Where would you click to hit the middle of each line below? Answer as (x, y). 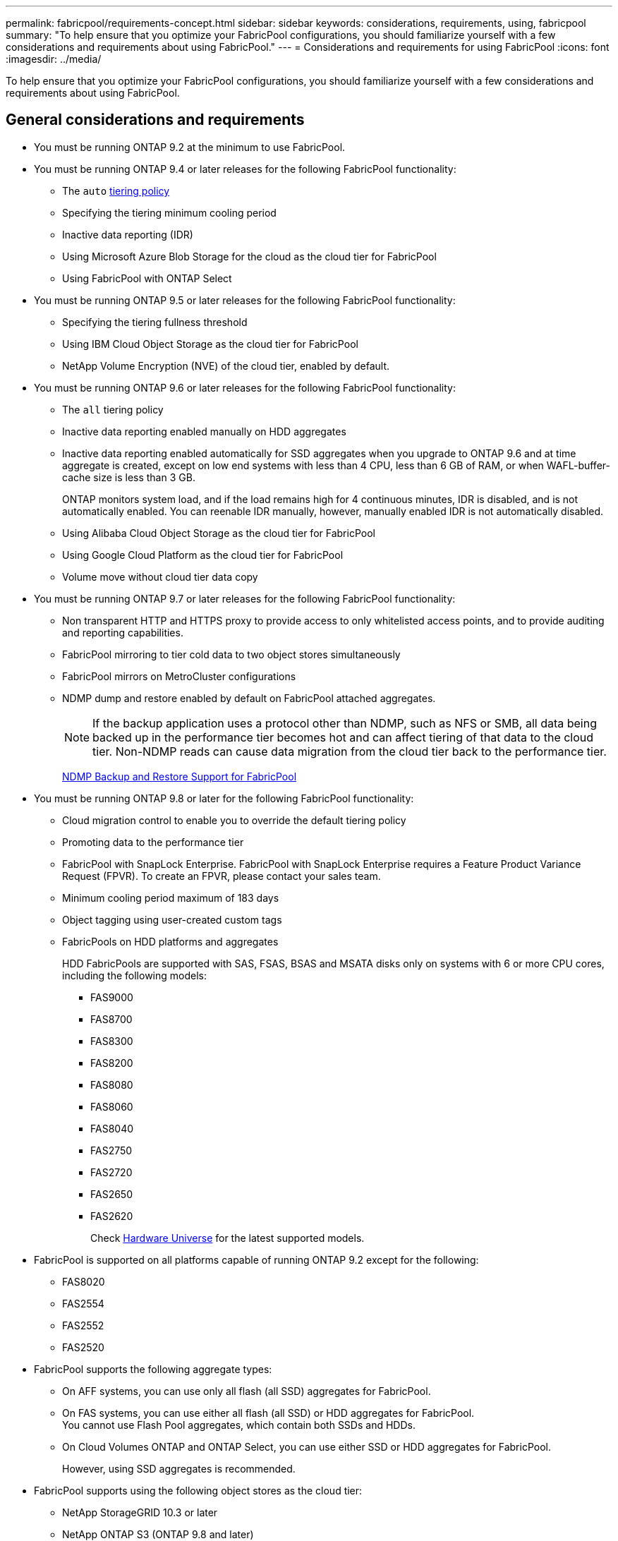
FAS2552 (83, 1325)
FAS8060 (112, 1106)
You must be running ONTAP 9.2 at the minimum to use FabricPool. (190, 147)
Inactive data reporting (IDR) (128, 234)
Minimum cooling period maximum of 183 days (171, 898)
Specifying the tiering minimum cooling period (169, 212)
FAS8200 (112, 1063)
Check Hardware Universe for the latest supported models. (228, 1238)
